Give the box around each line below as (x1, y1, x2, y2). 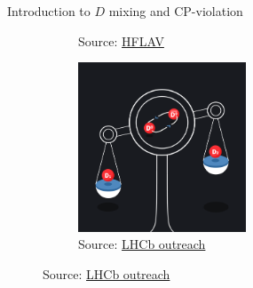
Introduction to (7, 2, 91, 20)
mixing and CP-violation (108, 2, 243, 20)
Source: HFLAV (78, 31, 164, 50)
